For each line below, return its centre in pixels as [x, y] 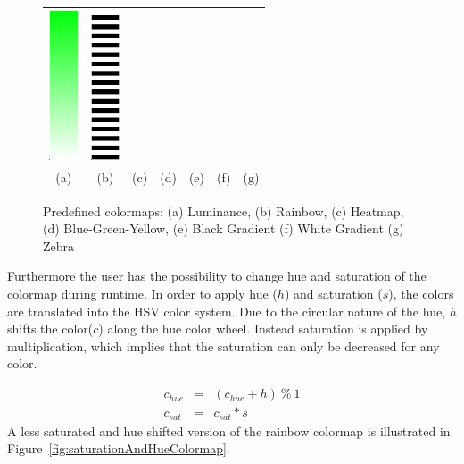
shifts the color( [50, 329]
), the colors [421, 294]
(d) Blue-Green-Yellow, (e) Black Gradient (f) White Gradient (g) [224, 228]
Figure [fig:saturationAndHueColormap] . [119, 448]
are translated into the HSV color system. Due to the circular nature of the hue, [227, 311]
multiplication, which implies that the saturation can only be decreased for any [224, 346]
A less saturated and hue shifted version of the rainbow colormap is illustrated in [229, 430]
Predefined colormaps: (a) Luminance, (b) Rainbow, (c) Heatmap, [224, 211]
